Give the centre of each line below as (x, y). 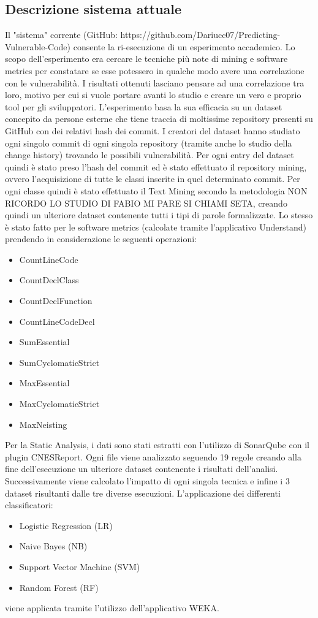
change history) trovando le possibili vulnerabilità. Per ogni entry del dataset (150, 155)
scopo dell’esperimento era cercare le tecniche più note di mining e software (146, 59)
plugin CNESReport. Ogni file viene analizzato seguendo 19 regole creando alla (153, 456)
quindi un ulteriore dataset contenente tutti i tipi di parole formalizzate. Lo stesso (159, 215)
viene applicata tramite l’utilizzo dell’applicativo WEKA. (112, 608)
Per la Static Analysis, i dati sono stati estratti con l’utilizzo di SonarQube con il (157, 445)
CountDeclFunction (56, 301)
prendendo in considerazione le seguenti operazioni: (101, 239)
